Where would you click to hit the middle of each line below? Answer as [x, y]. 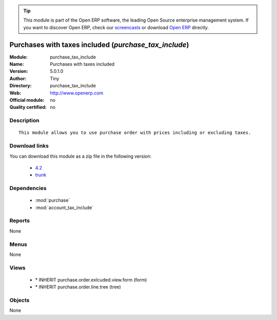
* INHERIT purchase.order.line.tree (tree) [78, 287]
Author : [18, 78]
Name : [17, 64]
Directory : [21, 86]
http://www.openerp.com [77, 93]
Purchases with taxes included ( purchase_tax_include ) [99, 44]
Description [24, 121]
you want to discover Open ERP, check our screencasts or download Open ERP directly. [116, 27]
